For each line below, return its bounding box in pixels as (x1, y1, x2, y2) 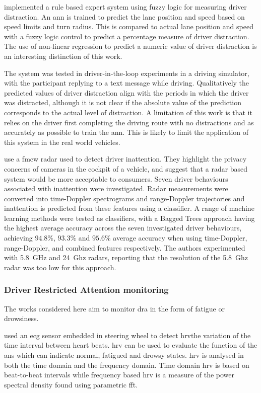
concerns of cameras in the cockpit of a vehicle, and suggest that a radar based (4, 163, 248, 174)
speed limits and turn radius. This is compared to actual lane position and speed (4, 21, 253, 32)
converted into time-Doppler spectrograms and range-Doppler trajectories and (4, 193, 245, 203)
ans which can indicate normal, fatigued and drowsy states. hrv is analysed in (4, 350, 244, 360)
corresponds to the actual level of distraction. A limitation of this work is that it (4, 107, 252, 117)
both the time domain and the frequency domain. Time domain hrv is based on (4, 359, 249, 370)
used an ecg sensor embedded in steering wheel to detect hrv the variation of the (4, 330, 251, 340)
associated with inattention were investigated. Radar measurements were (4, 183, 228, 194)
